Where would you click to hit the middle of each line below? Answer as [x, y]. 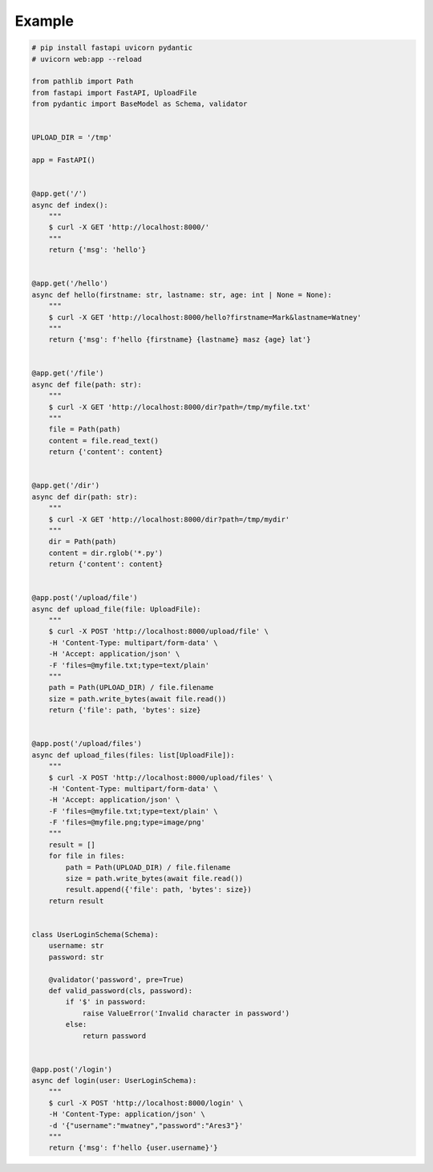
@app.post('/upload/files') [87, 744]
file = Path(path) [85, 430]
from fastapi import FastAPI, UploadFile [114, 93]
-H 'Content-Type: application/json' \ [127, 1114]
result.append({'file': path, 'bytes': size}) [158, 890]
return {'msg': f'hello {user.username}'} [133, 1148]
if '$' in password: [106, 1002]
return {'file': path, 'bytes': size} [125, 710]
